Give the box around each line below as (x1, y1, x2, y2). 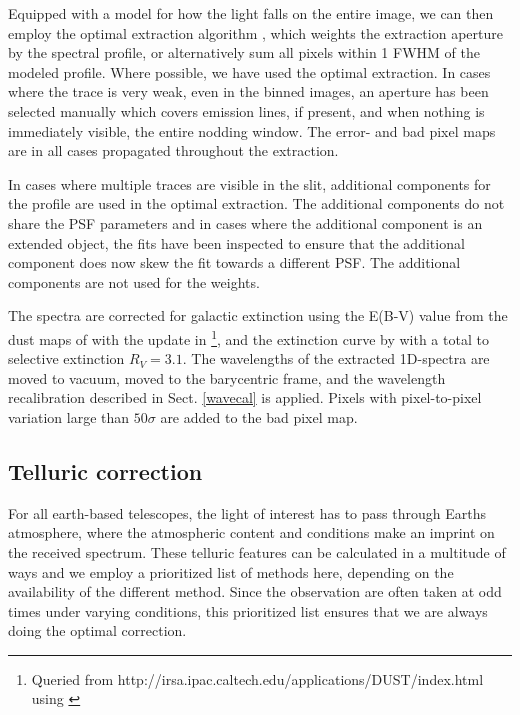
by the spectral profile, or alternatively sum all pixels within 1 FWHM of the (8, 42, 480, 63)
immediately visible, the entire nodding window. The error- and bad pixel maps (8, 120, 496, 141)
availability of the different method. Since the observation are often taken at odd (8, 581, 502, 602)
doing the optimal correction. (8, 620, 187, 641)
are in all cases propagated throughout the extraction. (8, 140, 339, 161)
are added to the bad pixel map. (160, 406, 358, 427)
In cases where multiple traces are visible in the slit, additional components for (8, 173, 491, 194)
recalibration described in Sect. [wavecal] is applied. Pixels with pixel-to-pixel (8, 387, 482, 408)
